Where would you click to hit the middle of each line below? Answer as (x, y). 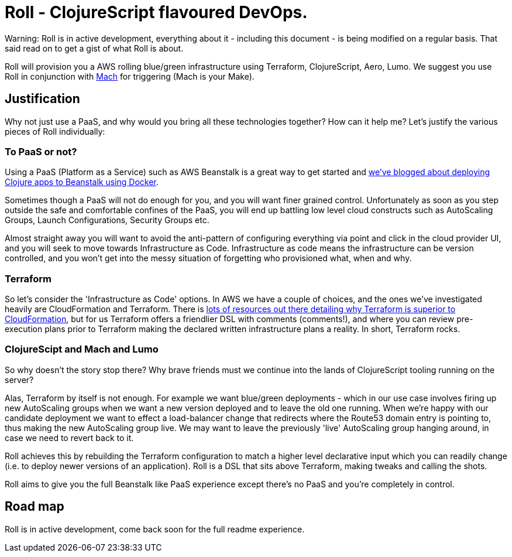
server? (19, 380)
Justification (42, 99)
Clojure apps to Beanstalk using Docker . (82, 182)
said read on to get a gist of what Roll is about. (94, 48)
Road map (35, 507)
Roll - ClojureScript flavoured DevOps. (156, 12)
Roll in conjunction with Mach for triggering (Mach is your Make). (130, 76)
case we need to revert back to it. (69, 438)
